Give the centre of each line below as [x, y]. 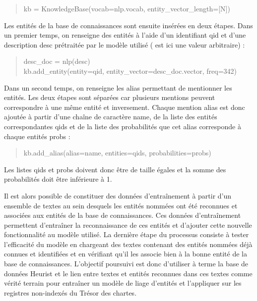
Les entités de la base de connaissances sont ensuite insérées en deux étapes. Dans [128, 25]
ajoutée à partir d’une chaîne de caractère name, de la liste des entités [111, 117]
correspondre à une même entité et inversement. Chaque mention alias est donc [125, 107]
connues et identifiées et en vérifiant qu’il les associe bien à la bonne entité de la [126, 254]
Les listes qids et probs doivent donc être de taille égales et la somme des [115, 169]
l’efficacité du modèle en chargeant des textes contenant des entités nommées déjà [128, 244]
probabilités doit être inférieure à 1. [58, 179]
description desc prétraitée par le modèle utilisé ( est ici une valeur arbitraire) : [125, 44]
